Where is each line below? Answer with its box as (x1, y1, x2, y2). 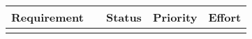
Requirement (11, 9, 84, 25)
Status (105, 9, 142, 25)
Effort (208, 9, 242, 25)
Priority (152, 9, 198, 25)
